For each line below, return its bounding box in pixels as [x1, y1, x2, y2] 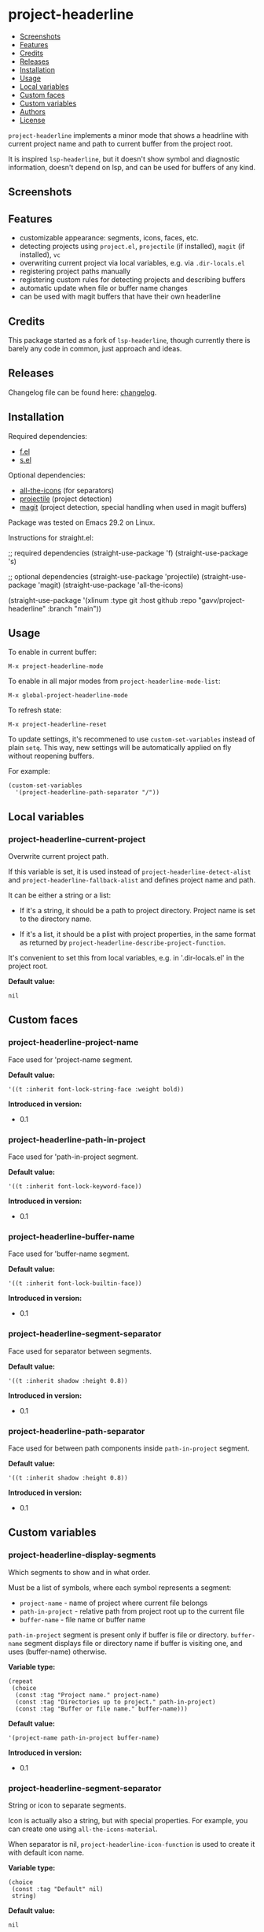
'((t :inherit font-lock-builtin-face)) [8, 1280, 143, 1287]
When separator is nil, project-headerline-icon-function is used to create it [8, 1839, 255, 1848]
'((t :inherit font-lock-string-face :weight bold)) [8, 1085, 185, 1093]
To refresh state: [8, 705, 62, 715]
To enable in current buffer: [8, 648, 97, 657]
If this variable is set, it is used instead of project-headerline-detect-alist [8, 867, 251, 876]
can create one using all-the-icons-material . [8, 1824, 159, 1834]
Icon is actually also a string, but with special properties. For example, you [8, 1815, 248, 1825]
